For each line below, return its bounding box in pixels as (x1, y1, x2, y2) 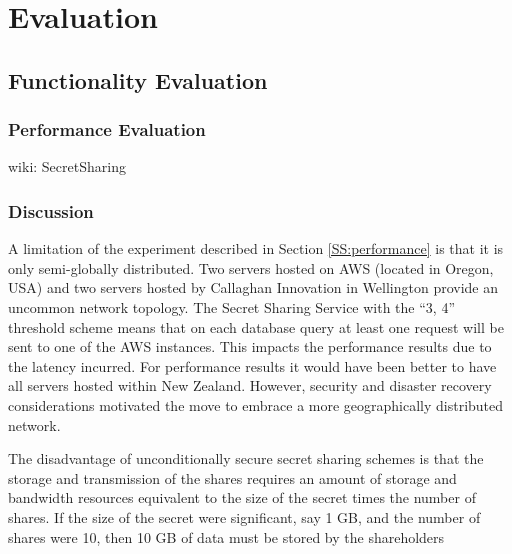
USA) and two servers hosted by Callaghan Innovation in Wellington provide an (8, 277, 498, 298)
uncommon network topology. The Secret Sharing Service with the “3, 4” (8, 296, 455, 317)
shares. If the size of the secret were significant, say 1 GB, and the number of (8, 506, 481, 527)
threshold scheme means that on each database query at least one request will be (8, 316, 504, 337)
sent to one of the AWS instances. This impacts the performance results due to (8, 336, 492, 357)
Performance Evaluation (8, 117, 206, 142)
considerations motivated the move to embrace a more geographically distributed (8, 394, 504, 415)
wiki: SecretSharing (8, 156, 126, 177)
